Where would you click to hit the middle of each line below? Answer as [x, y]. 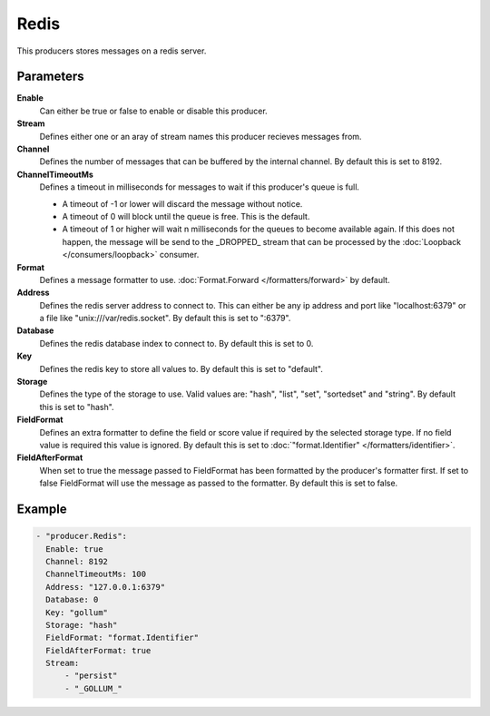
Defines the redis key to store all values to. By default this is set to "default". [181, 368]
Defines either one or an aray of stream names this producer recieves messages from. [201, 136]
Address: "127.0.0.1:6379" [106, 587]
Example [42, 509]
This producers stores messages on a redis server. [112, 51]
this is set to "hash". [77, 407]
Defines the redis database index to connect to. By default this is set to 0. [176, 343]
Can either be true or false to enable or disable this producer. [153, 111]
